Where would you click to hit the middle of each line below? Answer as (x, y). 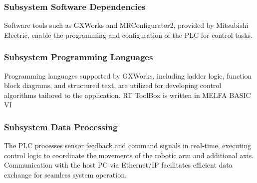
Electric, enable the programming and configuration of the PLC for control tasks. (128, 35)
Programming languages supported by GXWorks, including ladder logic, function (128, 75)
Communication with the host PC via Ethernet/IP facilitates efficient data (118, 165)
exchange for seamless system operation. (65, 175)
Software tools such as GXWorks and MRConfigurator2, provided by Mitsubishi (126, 25)
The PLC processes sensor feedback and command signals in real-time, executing (128, 145)
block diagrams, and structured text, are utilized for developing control (113, 85)
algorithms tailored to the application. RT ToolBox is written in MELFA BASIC (128, 95)
